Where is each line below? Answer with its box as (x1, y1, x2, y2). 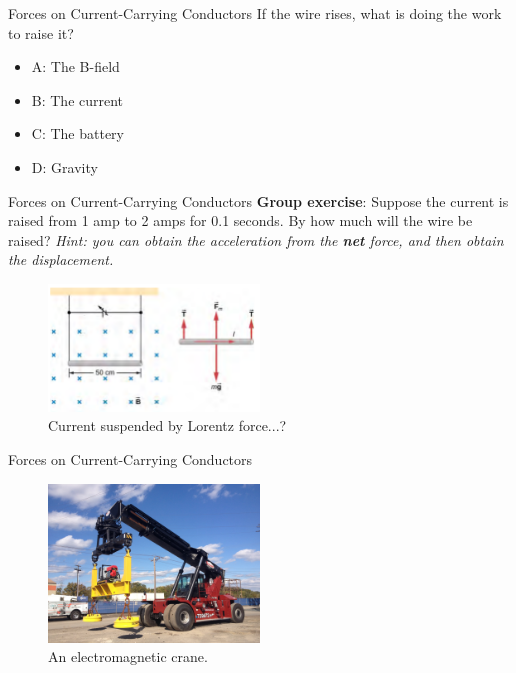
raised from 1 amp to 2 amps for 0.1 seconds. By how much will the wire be (8, 210, 473, 231)
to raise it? (8, 22, 74, 43)
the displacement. (8, 249, 114, 270)
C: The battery (31, 123, 125, 144)
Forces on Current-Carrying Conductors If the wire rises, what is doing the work (8, 3, 502, 23)
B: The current (31, 89, 124, 110)
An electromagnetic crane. (48, 646, 208, 667)
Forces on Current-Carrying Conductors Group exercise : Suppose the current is (8, 190, 509, 211)
